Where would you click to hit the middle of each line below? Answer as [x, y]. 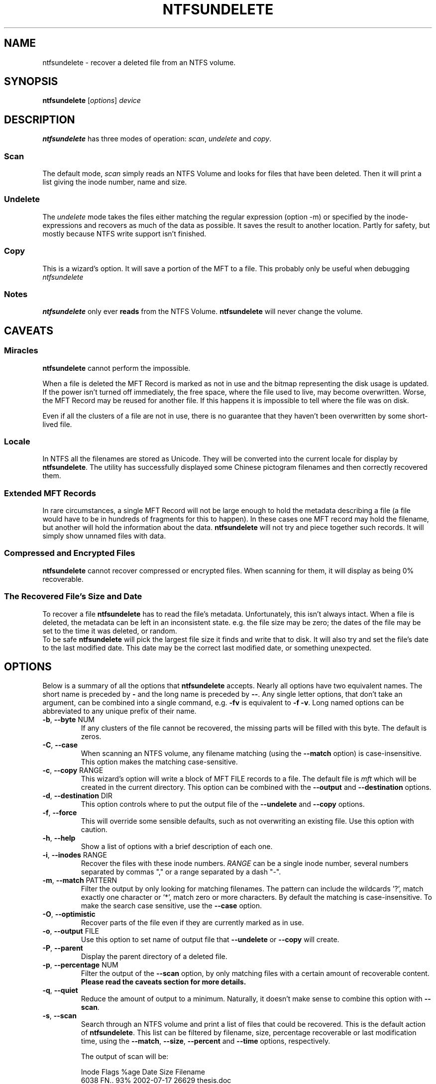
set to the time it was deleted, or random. [110, 631]
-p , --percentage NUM [80, 965]
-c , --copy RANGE [73, 770]
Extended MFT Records [50, 493]
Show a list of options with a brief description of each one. [177, 847]
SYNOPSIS [31, 82]
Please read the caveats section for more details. [163, 982]
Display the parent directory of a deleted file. [154, 957]
